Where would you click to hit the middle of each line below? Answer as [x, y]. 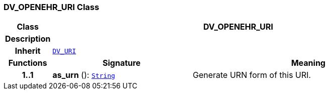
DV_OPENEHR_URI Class [51, 7]
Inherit [28, 51]
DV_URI [64, 51]
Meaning [308, 63]
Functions [28, 63]
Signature [122, 63]
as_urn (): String [84, 75]
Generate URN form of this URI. [252, 75]
